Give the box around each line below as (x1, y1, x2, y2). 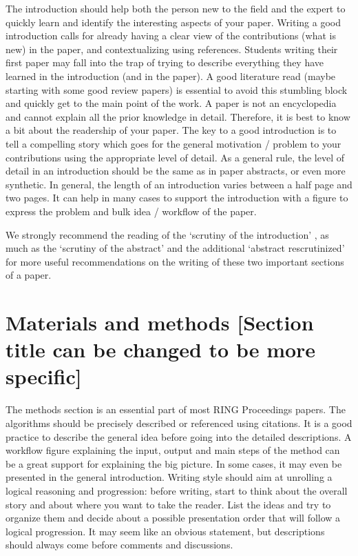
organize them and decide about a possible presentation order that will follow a (6, 510, 341, 525)
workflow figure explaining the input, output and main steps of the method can (6, 443, 340, 457)
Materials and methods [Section (6, 308, 314, 337)
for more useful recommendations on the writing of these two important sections (6, 254, 344, 268)
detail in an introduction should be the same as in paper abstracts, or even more (6, 163, 346, 178)
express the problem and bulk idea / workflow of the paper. (6, 203, 257, 218)
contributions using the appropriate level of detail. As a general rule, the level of (6, 150, 344, 164)
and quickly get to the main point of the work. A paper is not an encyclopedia (6, 96, 337, 110)
